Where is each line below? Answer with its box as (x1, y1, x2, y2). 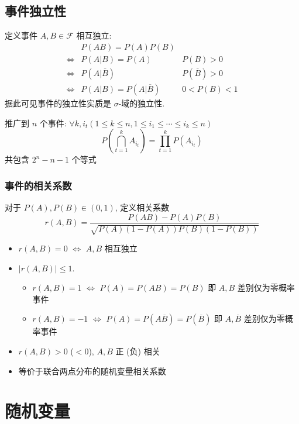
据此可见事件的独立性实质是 (5, 96, 111, 109)
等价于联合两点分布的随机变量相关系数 (18, 364, 166, 377)
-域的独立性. (118, 96, 165, 109)
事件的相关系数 (5, 178, 72, 192)
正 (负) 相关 (115, 344, 160, 357)
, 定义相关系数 (115, 201, 170, 213)
